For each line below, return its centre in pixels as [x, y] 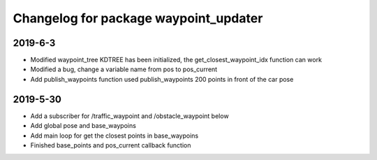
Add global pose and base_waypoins [83, 126]
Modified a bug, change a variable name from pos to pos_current [124, 69]
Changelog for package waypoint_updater [138, 18]
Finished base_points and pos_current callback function [111, 145]
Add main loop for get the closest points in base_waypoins [114, 136]
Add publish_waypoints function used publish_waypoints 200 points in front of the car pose [162, 79]
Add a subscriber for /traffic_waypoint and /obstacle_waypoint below [130, 116]
